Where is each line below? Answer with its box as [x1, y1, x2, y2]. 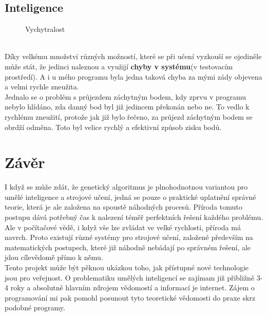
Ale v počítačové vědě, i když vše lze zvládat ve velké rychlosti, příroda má [5, 221, 241, 232]
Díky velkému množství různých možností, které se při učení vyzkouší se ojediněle [5, 51, 262, 62]
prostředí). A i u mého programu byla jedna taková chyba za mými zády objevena [5, 71, 262, 82]
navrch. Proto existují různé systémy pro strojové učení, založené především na [5, 232, 253, 243]
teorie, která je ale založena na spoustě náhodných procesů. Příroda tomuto [5, 201, 242, 212]
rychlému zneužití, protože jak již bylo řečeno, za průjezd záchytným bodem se [5, 111, 253, 122]
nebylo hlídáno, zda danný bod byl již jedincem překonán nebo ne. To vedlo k [5, 101, 250, 112]
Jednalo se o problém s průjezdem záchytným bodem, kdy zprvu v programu [5, 91, 246, 102]
